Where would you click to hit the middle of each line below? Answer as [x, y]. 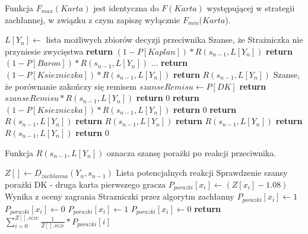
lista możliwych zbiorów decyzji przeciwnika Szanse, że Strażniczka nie [174, 39]
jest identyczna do [126, 8]
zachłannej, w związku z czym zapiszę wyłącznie [93, 19]
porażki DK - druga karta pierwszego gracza [85, 184]
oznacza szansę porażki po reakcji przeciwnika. [191, 152]
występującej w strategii [251, 8]
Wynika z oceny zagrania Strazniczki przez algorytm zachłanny [120, 196]
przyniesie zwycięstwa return [59, 51]
